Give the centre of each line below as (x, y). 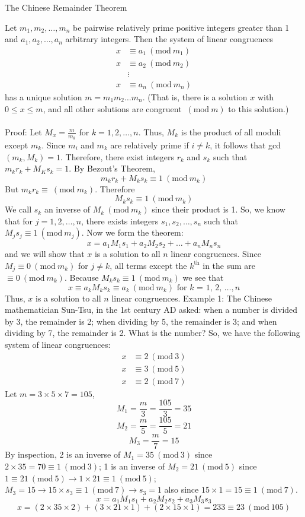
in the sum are (229, 265)
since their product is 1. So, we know (219, 209)
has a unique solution (44, 96)
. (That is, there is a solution (195, 96)
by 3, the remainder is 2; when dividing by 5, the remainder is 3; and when (141, 321)
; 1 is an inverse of (132, 466)
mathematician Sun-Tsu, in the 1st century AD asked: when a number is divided (151, 310)
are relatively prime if (150, 145)
